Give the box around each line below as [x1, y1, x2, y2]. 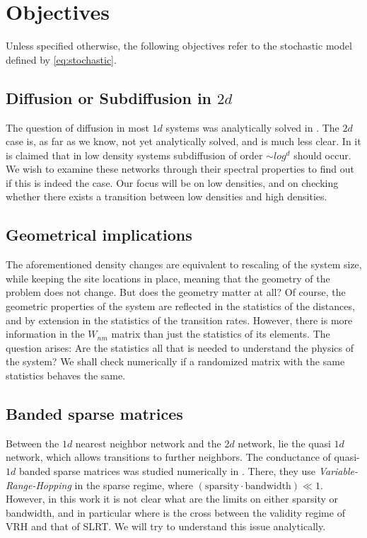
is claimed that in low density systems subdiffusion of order [6, 147, 263, 162]
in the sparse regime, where [74, 477, 194, 492]
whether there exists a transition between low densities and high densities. [6, 189, 327, 204]
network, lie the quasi [238, 435, 331, 450]
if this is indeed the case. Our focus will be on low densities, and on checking [6, 175, 339, 190]
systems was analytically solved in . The [165, 120, 339, 134]
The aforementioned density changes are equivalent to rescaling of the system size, [6, 257, 362, 272]
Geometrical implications [6, 224, 192, 246]
